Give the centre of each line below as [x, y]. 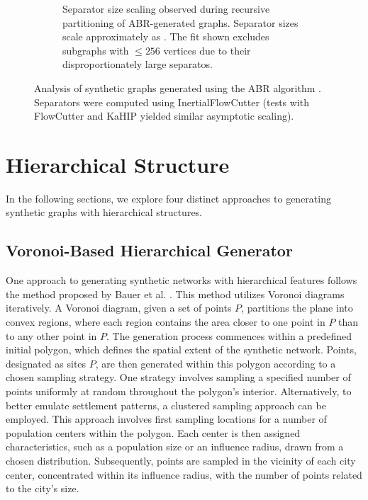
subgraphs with [96, 50]
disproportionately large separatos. [138, 64]
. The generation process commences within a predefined [229, 335]
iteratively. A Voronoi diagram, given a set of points [119, 308]
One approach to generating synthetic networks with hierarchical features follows [182, 280]
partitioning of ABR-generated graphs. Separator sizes [180, 22]
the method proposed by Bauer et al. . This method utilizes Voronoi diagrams [175, 294]
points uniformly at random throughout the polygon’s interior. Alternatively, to [179, 391]
